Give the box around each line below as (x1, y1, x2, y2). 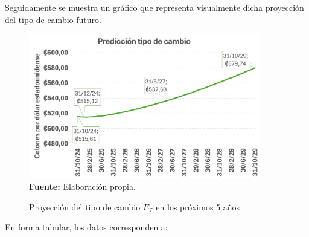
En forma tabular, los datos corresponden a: (5, 221, 168, 233)
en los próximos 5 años (156, 200, 240, 213)
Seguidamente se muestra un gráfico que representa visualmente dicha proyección (5, 1, 304, 13)
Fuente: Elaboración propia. (29, 180, 136, 193)
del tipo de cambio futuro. (5, 13, 101, 25)
